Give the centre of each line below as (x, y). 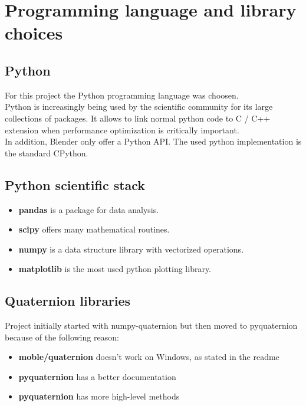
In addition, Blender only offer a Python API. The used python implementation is (153, 141)
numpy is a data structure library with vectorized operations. (131, 249)
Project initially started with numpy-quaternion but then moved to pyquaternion (151, 325)
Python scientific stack (75, 184)
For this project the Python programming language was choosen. (122, 95)
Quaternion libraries (68, 301)
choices (34, 33)
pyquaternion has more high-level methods (99, 396)
